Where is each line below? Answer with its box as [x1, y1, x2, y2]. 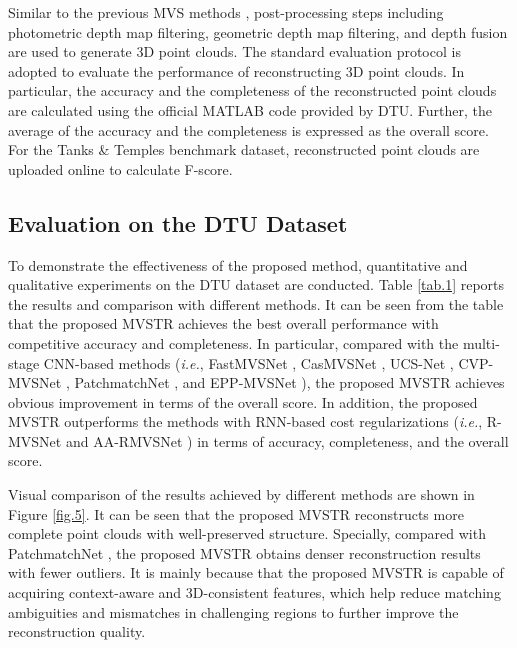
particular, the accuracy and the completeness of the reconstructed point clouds [8, 80, 497, 101]
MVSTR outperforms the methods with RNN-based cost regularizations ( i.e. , [8, 411, 483, 432]
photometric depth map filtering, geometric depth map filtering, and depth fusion [8, 21, 508, 42]
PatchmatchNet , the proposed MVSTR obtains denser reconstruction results [8, 542, 481, 563]
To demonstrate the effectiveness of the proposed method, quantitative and [8, 254, 468, 275]
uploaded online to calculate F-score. [8, 158, 233, 179]
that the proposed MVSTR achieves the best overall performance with [8, 313, 439, 334]
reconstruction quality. [8, 621, 146, 642]
